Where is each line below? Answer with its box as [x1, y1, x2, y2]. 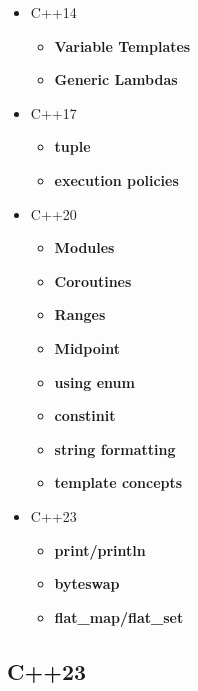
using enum [54, 371, 135, 392]
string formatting [54, 438, 176, 459]
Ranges [54, 304, 106, 325]
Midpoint [54, 337, 120, 358]
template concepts [54, 472, 183, 493]
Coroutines [54, 270, 132, 291]
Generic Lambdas [54, 69, 178, 90]
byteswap [54, 573, 120, 594]
